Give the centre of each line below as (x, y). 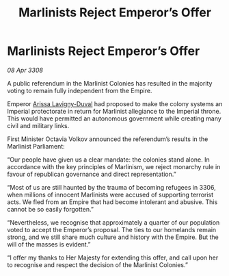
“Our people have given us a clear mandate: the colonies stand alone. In (108, 160)
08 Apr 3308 (25, 70)
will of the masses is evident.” (49, 244)
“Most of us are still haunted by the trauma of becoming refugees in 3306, (112, 187)
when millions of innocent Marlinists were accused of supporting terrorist (110, 195)
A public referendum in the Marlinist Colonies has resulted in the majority (110, 83)
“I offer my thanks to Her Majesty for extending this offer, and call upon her (113, 258)
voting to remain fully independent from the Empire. (80, 90)
